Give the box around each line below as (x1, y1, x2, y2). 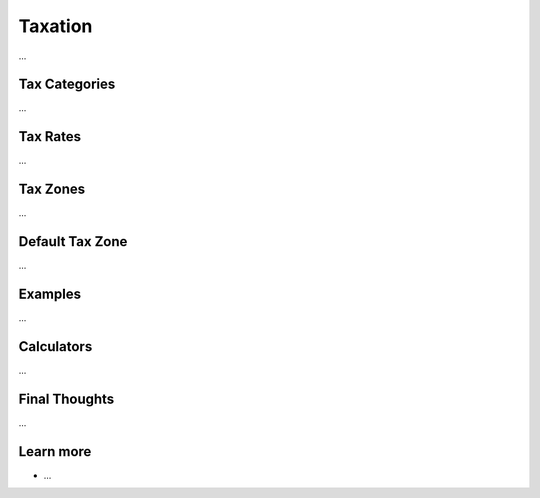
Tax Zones (18, 181, 85, 198)
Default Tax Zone (18, 233, 128, 250)
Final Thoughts (18, 390, 115, 407)
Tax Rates (18, 128, 82, 145)
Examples (18, 285, 82, 302)
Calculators (18, 338, 93, 355)
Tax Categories (18, 76, 116, 93)
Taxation (18, 15, 93, 37)
